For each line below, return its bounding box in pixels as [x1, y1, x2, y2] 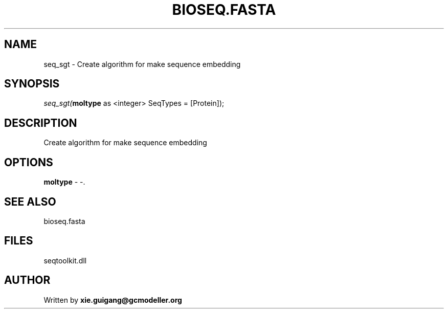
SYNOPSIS [4, 77, 60, 91]
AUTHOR [4, 274, 51, 287]
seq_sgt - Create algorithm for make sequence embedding [43, 59, 241, 69]
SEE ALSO [4, 195, 56, 208]
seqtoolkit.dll [43, 256, 87, 265]
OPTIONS [4, 155, 53, 169]
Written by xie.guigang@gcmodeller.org [43, 295, 182, 304]
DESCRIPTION [4, 116, 77, 129]
